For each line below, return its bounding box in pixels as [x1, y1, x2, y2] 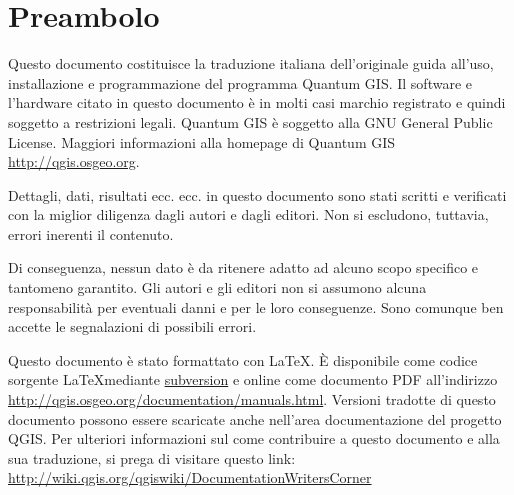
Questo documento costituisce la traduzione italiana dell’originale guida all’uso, [8, 53, 494, 74]
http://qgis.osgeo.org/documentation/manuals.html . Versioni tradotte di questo [8, 389, 496, 410]
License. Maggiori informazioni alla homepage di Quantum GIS [8, 131, 396, 152]
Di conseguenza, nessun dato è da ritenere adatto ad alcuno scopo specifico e [8, 257, 479, 278]
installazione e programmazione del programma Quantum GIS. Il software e [8, 72, 472, 93]
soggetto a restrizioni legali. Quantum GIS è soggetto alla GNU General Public [8, 111, 493, 132]
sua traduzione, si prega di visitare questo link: [8, 447, 296, 468]
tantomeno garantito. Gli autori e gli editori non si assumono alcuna [8, 277, 427, 298]
